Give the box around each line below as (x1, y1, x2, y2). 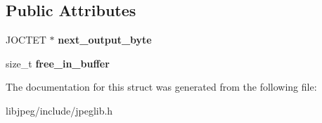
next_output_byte (58, 32, 152, 47)
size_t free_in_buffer (6, 56, 110, 70)
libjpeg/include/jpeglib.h (6, 103, 113, 117)
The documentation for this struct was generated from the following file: (6, 79, 317, 94)
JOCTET (6, 32, 46, 47)
